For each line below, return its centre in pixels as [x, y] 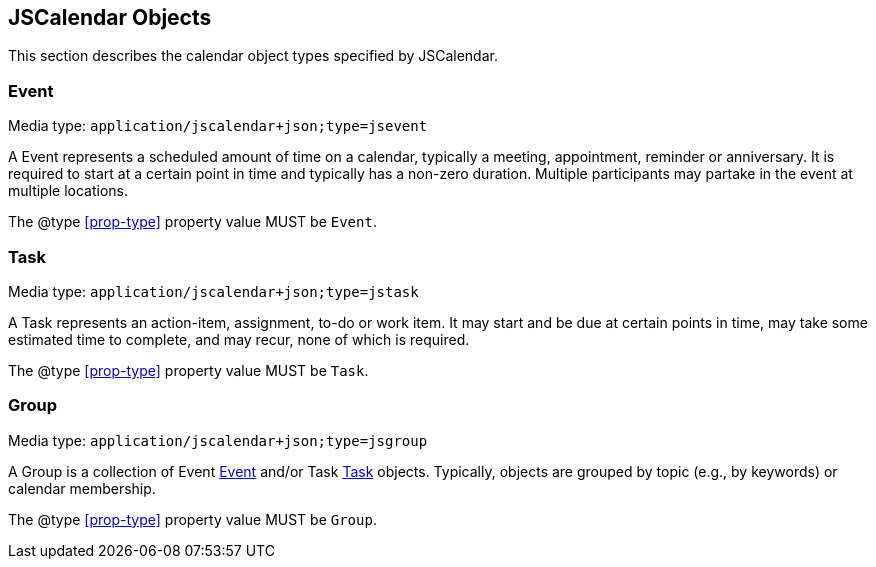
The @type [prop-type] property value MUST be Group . [192, 519]
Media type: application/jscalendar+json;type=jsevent [218, 126]
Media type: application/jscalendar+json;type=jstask [213, 291]
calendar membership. [82, 488]
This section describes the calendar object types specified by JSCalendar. [253, 56]
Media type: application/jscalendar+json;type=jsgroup [218, 440]
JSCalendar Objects [110, 17]
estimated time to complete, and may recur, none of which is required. [239, 339]
